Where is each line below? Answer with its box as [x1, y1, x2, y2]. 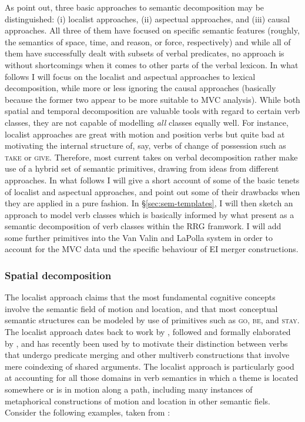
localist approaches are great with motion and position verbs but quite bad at [5, 128, 285, 140]
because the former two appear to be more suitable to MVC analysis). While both [5, 93, 300, 105]
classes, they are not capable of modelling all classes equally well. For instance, [5, 116, 289, 128]
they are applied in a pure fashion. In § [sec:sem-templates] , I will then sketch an [5, 197, 293, 209]
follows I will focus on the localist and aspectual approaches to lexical [5, 70, 256, 82]
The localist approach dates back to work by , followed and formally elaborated [5, 326, 291, 338]
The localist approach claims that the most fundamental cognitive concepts [5, 291, 276, 303]
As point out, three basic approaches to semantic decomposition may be [5, 1, 264, 13]
